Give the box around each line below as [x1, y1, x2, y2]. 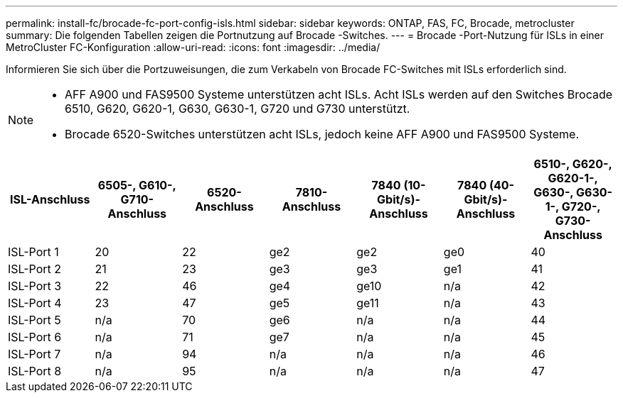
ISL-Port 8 [8, 364, 62, 378]
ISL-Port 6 [8, 330, 62, 344]
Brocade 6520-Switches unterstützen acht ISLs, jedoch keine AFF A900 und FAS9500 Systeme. [65, 127, 580, 141]
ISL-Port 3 [8, 279, 62, 293]
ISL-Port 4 [8, 296, 62, 310]
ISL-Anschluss [10, 192, 90, 206]
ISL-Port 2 [8, 262, 62, 276]
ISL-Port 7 [8, 347, 61, 361]
